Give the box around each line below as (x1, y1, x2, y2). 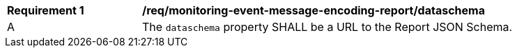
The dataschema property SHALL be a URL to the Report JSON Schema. (142, 20, 513, 34)
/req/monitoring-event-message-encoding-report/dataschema (142, 3, 485, 17)
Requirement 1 (7, 3, 84, 17)
